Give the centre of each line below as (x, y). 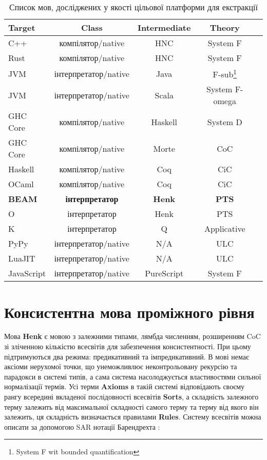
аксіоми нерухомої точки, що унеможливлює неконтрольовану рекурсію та (121, 366)
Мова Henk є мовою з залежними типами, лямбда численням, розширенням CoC (132, 336)
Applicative (225, 229)
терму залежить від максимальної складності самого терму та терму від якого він (131, 406)
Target (22, 27)
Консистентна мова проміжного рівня (129, 312)
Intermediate (164, 27)
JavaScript (27, 273)
